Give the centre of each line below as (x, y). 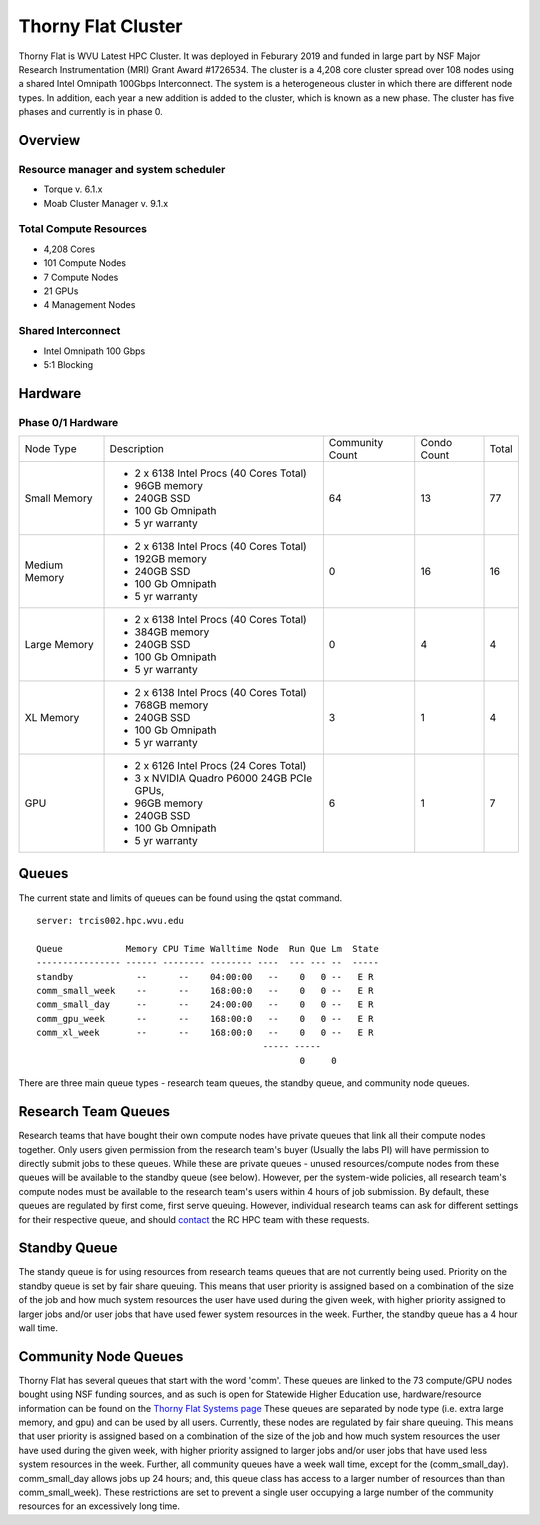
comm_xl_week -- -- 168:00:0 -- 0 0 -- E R (205, 1033)
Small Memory (58, 498)
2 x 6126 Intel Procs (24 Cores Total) (220, 766)
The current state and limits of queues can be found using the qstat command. (180, 897)
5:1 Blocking (68, 364)
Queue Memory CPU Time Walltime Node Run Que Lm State (207, 948)
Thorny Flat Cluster (100, 26)
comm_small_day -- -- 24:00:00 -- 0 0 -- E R (205, 1004)
